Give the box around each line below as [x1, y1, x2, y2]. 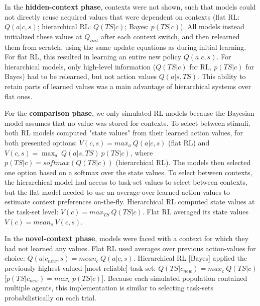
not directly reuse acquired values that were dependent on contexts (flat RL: [5, 11, 240, 22]
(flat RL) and [168, 137, 210, 147]
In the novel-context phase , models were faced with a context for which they [5, 233, 249, 244]
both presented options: [5, 137, 77, 147]
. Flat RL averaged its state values [142, 206, 248, 217]
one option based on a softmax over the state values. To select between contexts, [5, 167, 252, 177]
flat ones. [5, 91, 33, 101]
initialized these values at [5, 31, 82, 41]
